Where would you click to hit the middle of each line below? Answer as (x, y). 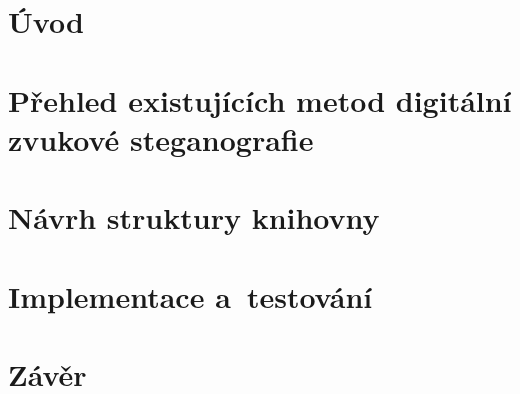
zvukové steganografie (161, 138)
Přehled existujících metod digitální (260, 99)
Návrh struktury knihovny (194, 217)
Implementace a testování (190, 295)
